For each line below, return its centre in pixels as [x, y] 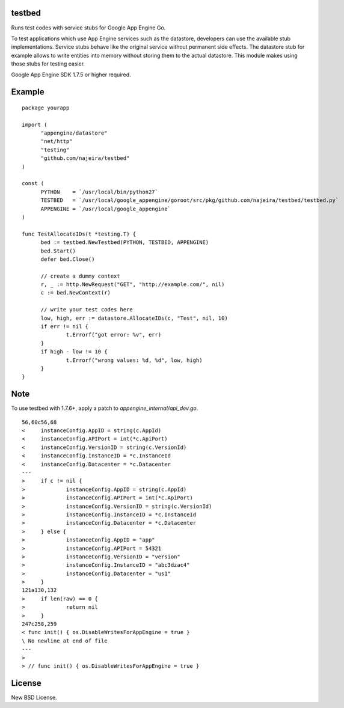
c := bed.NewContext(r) [76, 293]
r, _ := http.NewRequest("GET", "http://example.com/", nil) [133, 285]
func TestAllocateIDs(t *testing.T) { [79, 234]
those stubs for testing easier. [48, 64]
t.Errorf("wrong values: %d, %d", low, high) [134, 360]
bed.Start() [58, 251]
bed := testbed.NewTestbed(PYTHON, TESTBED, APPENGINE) [125, 243]
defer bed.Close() [68, 259]
